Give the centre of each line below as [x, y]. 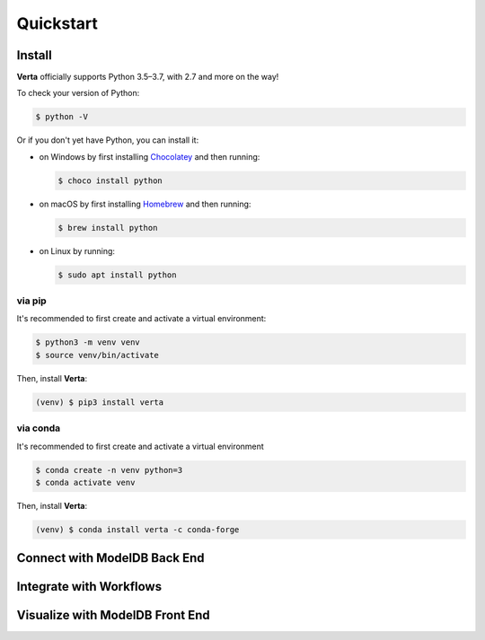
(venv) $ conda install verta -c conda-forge [137, 529]
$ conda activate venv [85, 482]
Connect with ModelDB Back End [111, 558]
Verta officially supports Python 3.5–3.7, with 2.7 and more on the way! [148, 77]
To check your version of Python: [78, 93]
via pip [31, 301]
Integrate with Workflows [89, 587]
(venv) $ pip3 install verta [100, 402]
